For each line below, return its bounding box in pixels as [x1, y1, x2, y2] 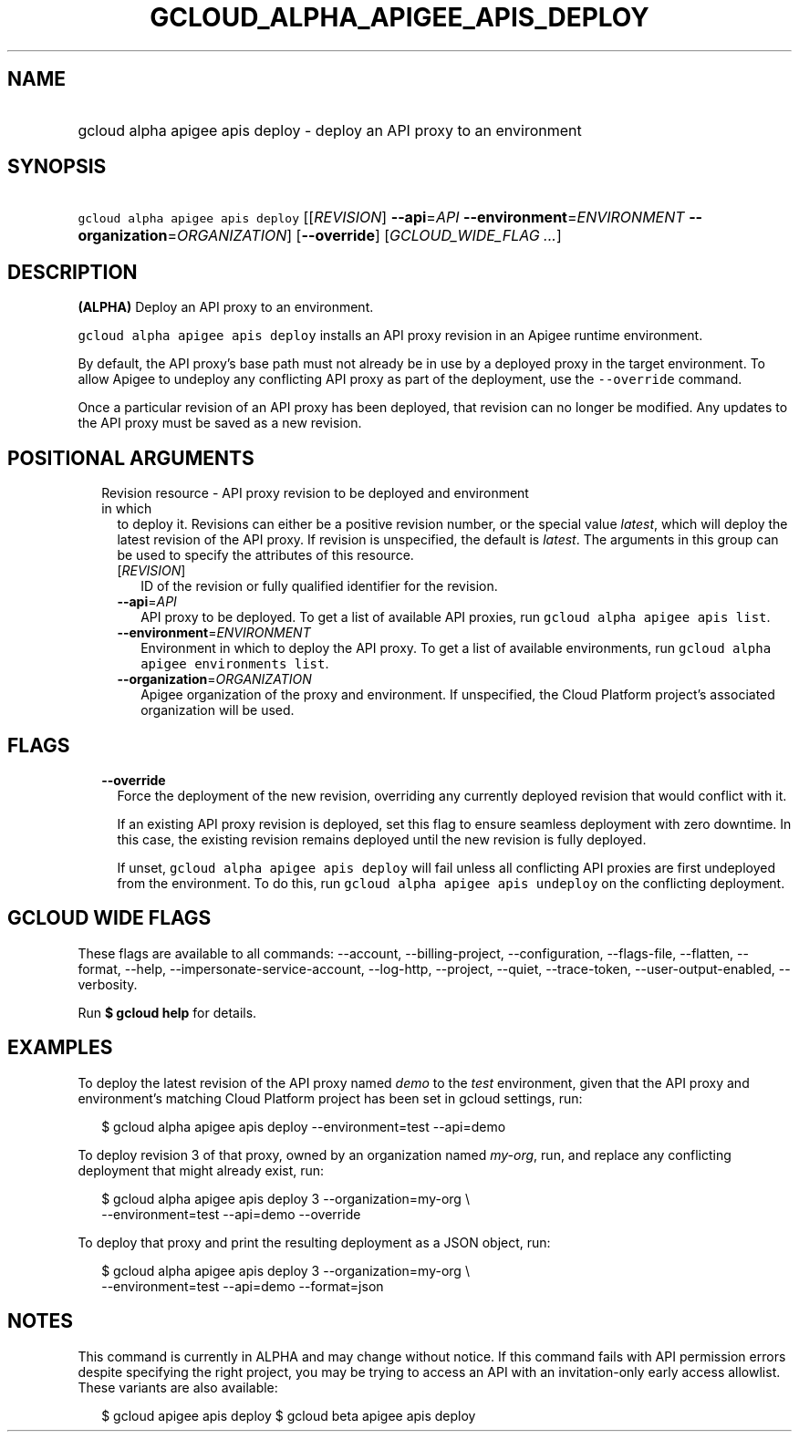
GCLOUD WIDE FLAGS [7, 906, 212, 930]
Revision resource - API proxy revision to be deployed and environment [101, 485, 529, 502]
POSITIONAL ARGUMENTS [7, 446, 254, 470]
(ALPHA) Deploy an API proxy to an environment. [78, 299, 374, 316]
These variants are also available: [78, 1379, 278, 1395]
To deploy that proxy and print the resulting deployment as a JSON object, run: [78, 1234, 551, 1250]
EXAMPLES [7, 1036, 113, 1060]
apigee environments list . [140, 656, 329, 672]
